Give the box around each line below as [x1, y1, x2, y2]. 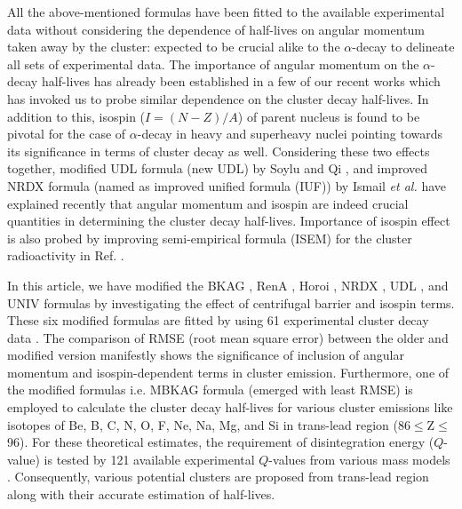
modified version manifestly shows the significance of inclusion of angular [7, 346, 405, 364]
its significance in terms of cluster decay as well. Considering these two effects [7, 141, 430, 160]
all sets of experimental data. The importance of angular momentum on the [7, 54, 419, 73]
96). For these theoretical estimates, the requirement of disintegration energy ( [7, 433, 434, 451]
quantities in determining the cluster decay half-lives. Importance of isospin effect [7, 211, 450, 230]
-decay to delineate [352, 37, 455, 56]
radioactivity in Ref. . [7, 246, 124, 265]
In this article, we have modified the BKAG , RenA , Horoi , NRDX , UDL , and [7, 275, 449, 294]
